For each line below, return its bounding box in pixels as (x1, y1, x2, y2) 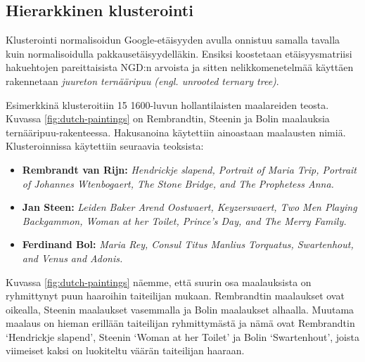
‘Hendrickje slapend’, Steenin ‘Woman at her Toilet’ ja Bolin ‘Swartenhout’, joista (6, 329, 359, 344)
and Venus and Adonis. (22, 250, 123, 265)
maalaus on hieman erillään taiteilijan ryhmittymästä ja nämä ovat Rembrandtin (6, 316, 355, 330)
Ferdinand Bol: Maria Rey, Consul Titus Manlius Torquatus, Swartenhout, (22, 237, 354, 252)
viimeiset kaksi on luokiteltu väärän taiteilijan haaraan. (6, 343, 245, 358)
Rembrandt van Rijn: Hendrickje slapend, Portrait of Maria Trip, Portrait (22, 162, 357, 176)
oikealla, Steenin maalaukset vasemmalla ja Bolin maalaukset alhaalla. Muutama (6, 302, 354, 316)
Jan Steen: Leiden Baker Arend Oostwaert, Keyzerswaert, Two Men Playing (22, 200, 357, 214)
